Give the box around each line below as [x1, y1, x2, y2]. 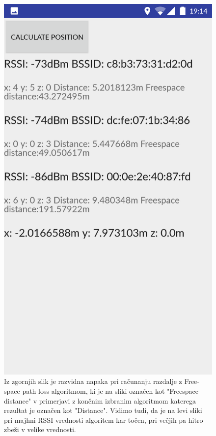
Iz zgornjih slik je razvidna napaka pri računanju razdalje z [4, 376, 182, 386]
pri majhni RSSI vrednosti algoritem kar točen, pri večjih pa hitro [4, 414, 203, 425]
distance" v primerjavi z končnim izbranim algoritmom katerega [4, 395, 196, 406]
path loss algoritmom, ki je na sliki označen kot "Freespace [22, 385, 198, 396]
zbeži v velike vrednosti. [4, 424, 76, 435]
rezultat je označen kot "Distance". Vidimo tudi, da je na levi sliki [4, 405, 202, 415]
